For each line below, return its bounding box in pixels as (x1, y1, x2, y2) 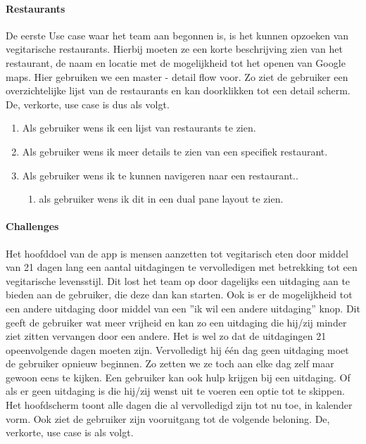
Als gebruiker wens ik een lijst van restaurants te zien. (22, 120, 256, 135)
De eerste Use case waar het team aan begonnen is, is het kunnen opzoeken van (6, 27, 349, 42)
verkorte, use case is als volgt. (6, 425, 134, 440)
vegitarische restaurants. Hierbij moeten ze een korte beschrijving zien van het (6, 42, 343, 56)
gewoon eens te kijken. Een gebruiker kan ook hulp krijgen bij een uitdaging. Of (6, 369, 351, 384)
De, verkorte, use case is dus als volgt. (6, 96, 170, 111)
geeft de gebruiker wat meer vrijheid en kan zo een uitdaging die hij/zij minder (6, 315, 347, 329)
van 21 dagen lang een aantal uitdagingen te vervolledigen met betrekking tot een (6, 260, 358, 274)
